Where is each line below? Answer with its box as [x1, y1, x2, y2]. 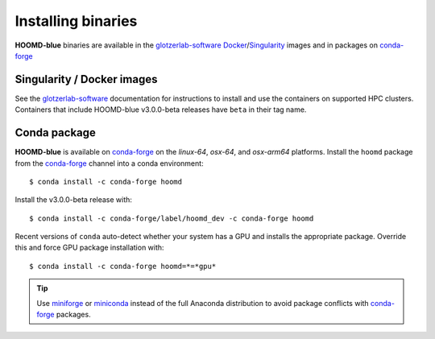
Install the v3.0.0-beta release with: [14, 195, 133, 205]
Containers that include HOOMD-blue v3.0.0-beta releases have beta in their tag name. [14, 105, 307, 114]
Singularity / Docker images [14, 72, 158, 86]
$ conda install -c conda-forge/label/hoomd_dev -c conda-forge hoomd [29, 213, 314, 223]
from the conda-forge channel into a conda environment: [14, 158, 205, 168]
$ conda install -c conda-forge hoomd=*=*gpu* [29, 262, 217, 271]
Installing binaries [14, 12, 138, 30]
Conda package [14, 126, 97, 140]
